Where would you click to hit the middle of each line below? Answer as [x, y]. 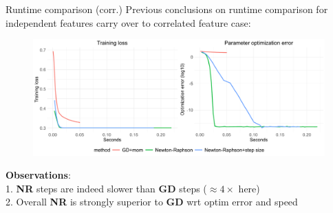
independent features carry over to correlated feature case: [128, 22]
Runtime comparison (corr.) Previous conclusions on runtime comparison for [167, 9]
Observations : [38, 175]
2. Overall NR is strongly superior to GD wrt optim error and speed [152, 202]
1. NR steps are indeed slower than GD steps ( [106, 188]
